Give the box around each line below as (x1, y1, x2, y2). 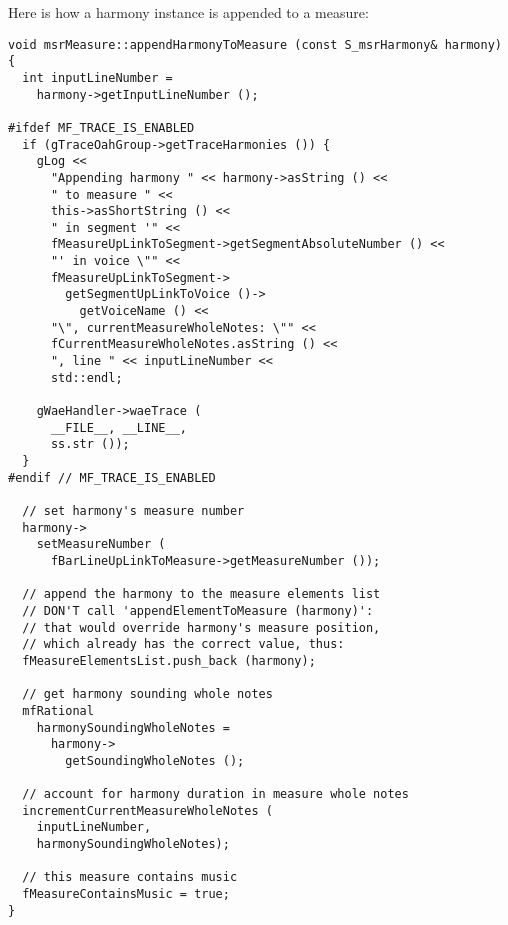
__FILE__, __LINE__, (50, 420, 187, 435)
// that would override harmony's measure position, (22, 620, 381, 635)
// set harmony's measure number (22, 503, 245, 518)
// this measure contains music (22, 870, 238, 885)
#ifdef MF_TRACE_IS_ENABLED (8, 120, 195, 135)
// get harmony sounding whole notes (22, 687, 273, 702)
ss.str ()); (50, 437, 130, 452)
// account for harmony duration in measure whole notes (22, 787, 409, 802)
